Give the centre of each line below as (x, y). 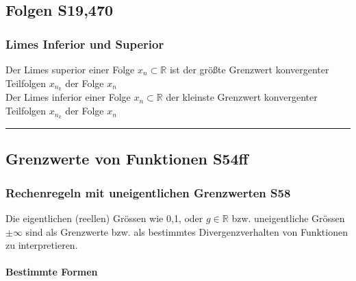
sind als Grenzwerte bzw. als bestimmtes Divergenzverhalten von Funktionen (187, 231)
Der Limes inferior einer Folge (68, 97)
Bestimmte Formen (52, 272)
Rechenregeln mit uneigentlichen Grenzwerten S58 (148, 192)
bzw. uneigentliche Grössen (288, 218)
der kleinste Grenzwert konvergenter (242, 97)
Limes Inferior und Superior (85, 44)
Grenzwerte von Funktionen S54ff (127, 159)
